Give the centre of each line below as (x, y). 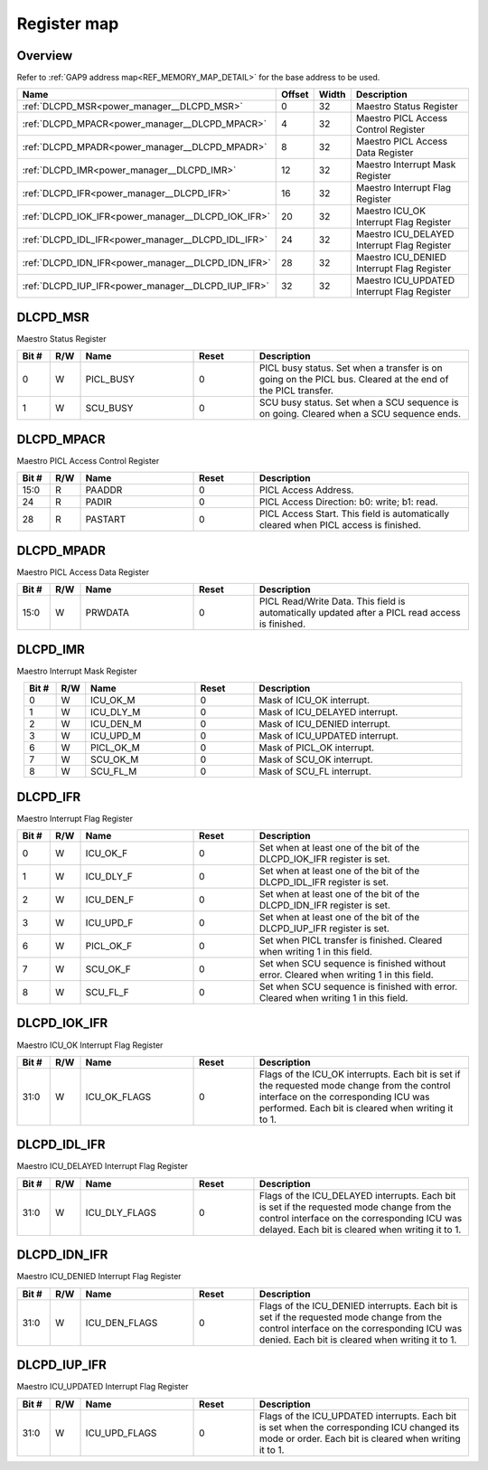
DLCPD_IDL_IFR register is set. (324, 881)
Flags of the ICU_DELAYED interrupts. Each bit (357, 1195)
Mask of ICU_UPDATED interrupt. (329, 736)
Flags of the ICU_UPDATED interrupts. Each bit (357, 1416)
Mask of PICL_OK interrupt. (317, 748)
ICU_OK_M (113, 701)
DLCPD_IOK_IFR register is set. (324, 859)
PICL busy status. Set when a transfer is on (351, 368)
